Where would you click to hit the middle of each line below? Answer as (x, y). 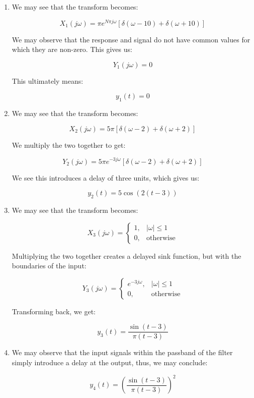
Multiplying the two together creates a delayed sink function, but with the (126, 255)
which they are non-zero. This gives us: (72, 49)
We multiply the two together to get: (69, 145)
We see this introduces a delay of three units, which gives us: (106, 177)
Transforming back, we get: (54, 311)
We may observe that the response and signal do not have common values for (131, 39)
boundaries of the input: (49, 266)
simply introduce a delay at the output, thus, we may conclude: (110, 362)
